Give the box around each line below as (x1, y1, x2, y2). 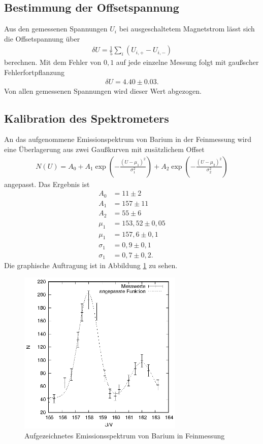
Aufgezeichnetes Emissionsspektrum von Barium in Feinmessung (24, 430, 225, 440)
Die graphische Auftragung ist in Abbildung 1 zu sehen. (4, 260, 178, 271)
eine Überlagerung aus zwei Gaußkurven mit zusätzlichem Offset (4, 144, 205, 155)
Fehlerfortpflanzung (4, 67, 64, 78)
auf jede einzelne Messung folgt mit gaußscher (116, 57, 259, 67)
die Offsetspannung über (4, 33, 80, 44)
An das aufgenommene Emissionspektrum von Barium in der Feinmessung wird (4, 134, 251, 144)
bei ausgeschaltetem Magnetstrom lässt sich (119, 23, 255, 34)
